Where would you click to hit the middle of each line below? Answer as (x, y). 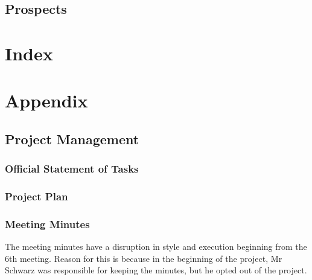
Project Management (72, 138)
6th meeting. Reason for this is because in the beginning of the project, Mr (144, 258)
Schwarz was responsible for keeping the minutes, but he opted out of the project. (156, 270)
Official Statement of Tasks (72, 169)
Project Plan (37, 196)
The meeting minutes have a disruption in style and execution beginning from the (156, 247)
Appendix (46, 100)
